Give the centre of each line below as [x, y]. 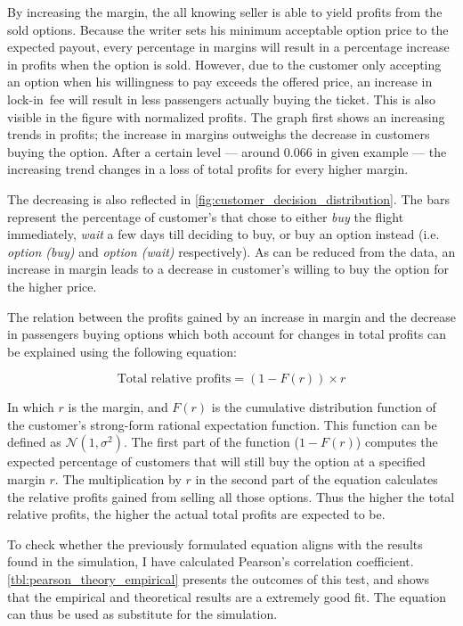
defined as [34, 442]
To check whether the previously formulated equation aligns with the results [215, 544]
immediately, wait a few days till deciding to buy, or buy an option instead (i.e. [223, 234]
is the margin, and [118, 407]
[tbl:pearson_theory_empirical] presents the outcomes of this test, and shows [219, 579]
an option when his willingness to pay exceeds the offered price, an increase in [220, 82]
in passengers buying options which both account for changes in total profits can [227, 334]
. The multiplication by [118, 479]
